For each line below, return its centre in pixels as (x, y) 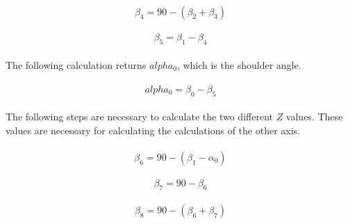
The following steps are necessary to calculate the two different (139, 117)
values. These (314, 117)
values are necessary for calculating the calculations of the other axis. (153, 130)
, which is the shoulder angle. (239, 64)
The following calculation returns (76, 64)
